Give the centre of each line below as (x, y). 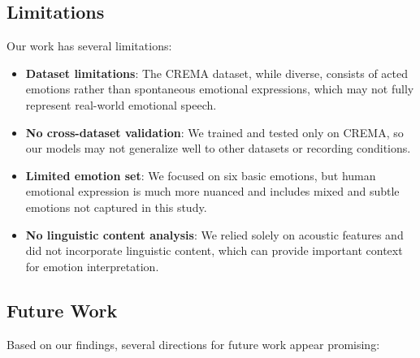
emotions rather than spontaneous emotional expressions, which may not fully (220, 89)
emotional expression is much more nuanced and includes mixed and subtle (212, 191)
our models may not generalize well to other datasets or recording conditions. (218, 148)
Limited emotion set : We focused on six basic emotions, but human (201, 175)
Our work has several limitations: (89, 46)
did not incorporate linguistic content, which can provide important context (214, 250)
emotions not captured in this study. (116, 207)
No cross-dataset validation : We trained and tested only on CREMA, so (214, 132)
